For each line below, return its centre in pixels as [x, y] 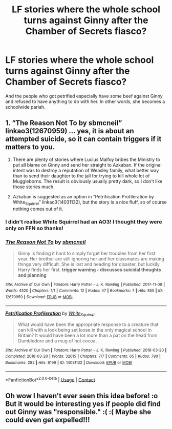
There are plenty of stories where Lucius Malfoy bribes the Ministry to [86, 159]
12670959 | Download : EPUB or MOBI [39, 297]
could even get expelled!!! [48, 420]
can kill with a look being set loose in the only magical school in [85, 330]
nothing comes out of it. [38, 209]
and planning [32, 275]
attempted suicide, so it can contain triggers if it [83, 139]
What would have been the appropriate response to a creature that [88, 324]
